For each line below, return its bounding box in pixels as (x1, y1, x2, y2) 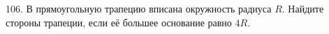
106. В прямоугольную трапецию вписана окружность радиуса (6, 1, 272, 15)
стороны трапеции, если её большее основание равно (6, 15, 232, 29)
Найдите (288, 1, 324, 15)
